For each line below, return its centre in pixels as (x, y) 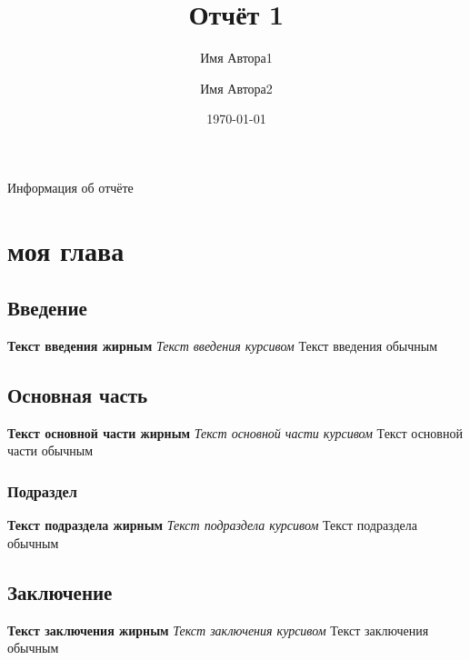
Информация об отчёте (70, 187)
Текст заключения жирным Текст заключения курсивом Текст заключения (218, 630)
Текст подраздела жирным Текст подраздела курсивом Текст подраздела (212, 525)
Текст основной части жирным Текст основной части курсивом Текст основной (235, 432)
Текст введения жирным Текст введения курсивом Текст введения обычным (223, 346)
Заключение (60, 591)
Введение (47, 308)
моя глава (66, 250)
